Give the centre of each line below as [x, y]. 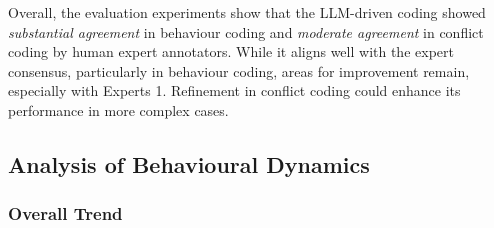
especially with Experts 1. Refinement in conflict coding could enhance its [234, 90]
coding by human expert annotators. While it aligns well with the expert [231, 51]
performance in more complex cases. [118, 109]
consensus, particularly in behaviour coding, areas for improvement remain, [239, 70]
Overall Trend [65, 213]
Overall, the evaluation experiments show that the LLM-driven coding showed [247, 12]
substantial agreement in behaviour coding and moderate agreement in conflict [246, 31]
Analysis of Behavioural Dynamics [189, 163]
